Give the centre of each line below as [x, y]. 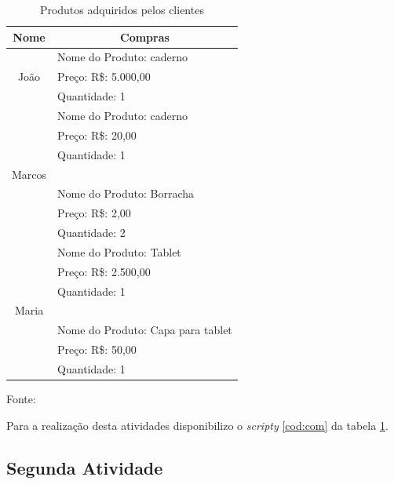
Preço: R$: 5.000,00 [104, 76]
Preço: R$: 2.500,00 [104, 271]
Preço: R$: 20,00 [97, 135]
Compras [145, 36]
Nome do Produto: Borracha [126, 193]
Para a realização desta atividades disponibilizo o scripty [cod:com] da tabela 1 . [197, 425]
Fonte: [21, 399]
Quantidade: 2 [91, 233]
